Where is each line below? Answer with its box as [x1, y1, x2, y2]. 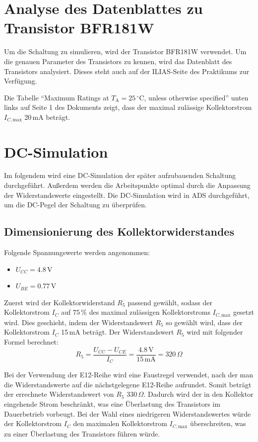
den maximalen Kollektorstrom [73, 418, 167, 429]
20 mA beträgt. [24, 111, 70, 122]
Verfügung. [4, 76, 37, 86]
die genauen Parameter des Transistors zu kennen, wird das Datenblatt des [4, 56, 232, 66]
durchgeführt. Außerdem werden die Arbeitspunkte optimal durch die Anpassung [4, 180, 251, 190]
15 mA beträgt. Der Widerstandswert [61, 327, 174, 337]
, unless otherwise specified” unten [144, 92, 249, 102]
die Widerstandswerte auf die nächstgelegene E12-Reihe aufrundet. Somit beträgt [4, 379, 252, 389]
